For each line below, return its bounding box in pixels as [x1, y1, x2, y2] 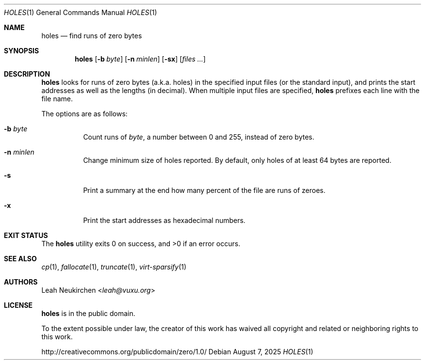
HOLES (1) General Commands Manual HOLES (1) [4, 8, 157, 16]
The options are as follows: [41, 110, 128, 118]
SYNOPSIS [4, 47, 39, 55]
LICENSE [4, 301, 33, 309]
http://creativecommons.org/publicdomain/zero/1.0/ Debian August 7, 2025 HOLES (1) [41, 348, 313, 356]
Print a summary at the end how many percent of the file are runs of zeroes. [83, 186, 326, 194]
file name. [41, 95, 73, 103]
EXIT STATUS [4, 231, 48, 239]
